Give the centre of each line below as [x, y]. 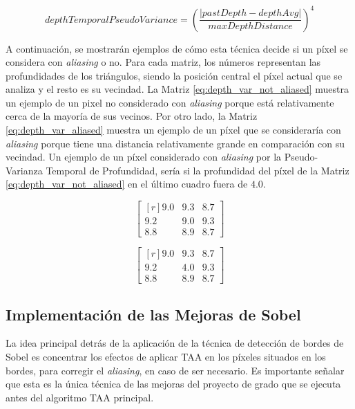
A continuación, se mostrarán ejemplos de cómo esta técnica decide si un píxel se [177, 48]
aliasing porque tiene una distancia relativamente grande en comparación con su [175, 143]
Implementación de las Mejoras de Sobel [153, 314]
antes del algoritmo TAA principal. [80, 397]
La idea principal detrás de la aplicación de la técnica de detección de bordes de [175, 343]
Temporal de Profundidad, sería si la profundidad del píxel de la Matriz [198, 170]
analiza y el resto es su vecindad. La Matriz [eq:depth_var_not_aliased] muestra [177, 89]
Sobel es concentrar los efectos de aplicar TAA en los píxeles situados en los [166, 357]
